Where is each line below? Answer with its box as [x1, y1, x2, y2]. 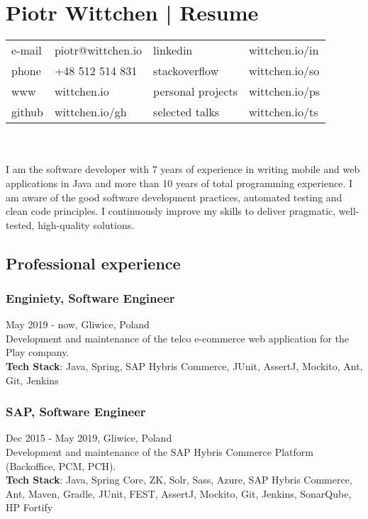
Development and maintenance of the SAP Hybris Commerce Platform [6, 445, 313, 459]
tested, [6, 217, 35, 232]
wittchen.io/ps [249, 83, 320, 100]
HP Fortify [6, 500, 53, 515]
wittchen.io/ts [249, 104, 318, 121]
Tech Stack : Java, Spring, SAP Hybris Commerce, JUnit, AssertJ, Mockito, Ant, [6, 359, 363, 374]
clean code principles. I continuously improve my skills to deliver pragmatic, [6, 203, 336, 218]
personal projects [153, 83, 238, 100]
